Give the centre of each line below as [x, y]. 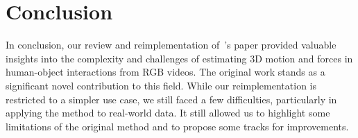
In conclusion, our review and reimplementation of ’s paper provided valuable [171, 45]
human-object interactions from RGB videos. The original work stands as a [165, 72]
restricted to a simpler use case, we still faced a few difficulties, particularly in [171, 99]
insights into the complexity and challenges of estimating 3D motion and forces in [179, 58]
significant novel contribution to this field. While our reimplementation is [161, 85]
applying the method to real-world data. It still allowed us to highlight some [168, 113]
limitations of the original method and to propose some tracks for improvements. [177, 126]
